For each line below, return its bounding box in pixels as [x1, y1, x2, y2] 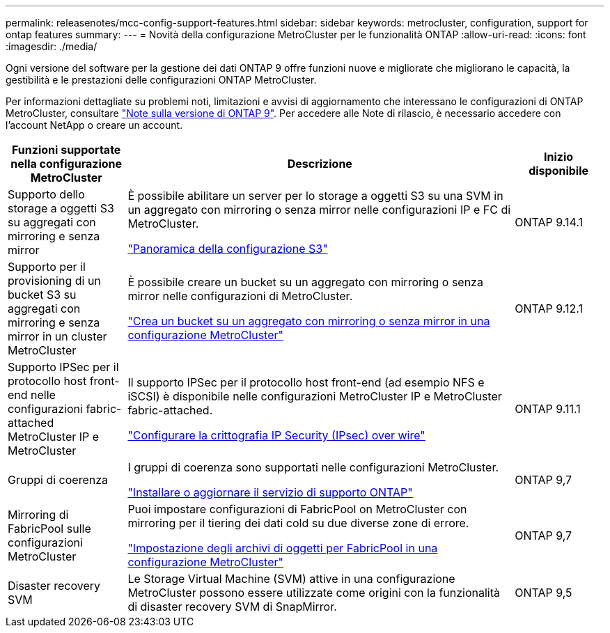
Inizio [544, 150, 574, 164]
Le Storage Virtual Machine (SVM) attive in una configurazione [127, 572, 455, 586]
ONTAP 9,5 [515, 586, 572, 600]
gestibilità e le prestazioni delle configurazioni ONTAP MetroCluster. [6, 74, 317, 86]
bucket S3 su [8, 288, 77, 302]
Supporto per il [8, 260, 86, 274]
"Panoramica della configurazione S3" [127, 242, 328, 256]
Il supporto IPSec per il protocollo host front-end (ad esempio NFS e [127, 375, 485, 389]
